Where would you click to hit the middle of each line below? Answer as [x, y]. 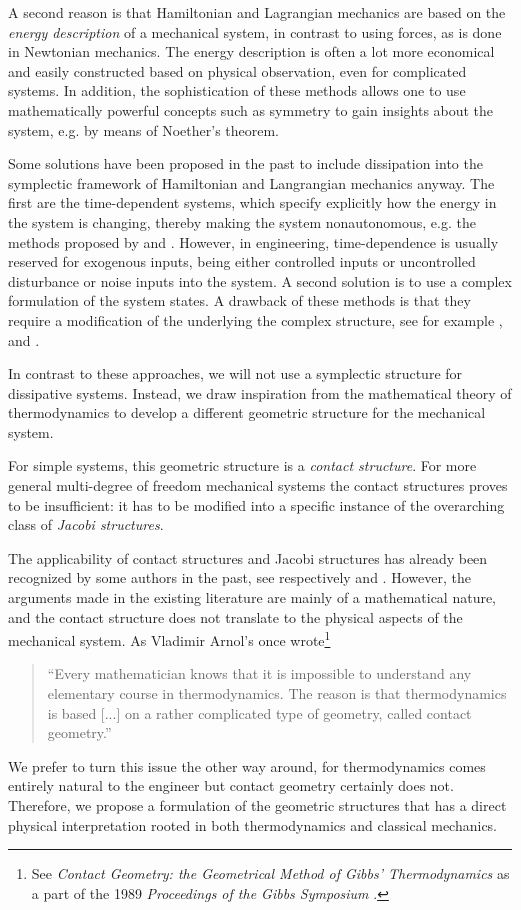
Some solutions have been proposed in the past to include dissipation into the [245, 163]
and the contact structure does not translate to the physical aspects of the [235, 616]
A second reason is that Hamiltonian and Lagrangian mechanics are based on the [257, 12]
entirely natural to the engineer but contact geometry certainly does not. [231, 785]
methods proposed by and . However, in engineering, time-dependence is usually [253, 241]
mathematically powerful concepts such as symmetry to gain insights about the [251, 109]
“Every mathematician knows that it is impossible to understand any [259, 673]
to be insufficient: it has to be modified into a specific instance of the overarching [256, 504]
